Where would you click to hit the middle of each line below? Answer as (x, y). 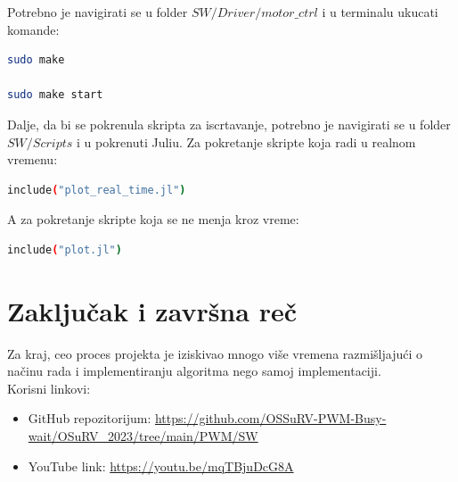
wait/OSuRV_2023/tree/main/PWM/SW (143, 436)
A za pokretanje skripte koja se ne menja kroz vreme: (153, 219)
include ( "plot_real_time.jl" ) (97, 190)
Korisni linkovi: (49, 388)
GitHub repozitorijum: (90, 418)
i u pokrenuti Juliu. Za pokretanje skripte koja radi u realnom (246, 141)
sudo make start (55, 95)
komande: (33, 29)
